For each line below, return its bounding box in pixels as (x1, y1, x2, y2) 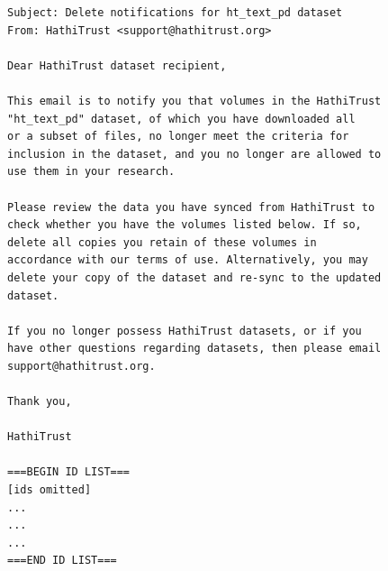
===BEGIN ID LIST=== (7, 465, 131, 479)
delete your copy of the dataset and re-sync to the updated (7, 271, 382, 284)
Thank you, (7, 395, 72, 409)
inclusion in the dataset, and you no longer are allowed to (7, 147, 382, 161)
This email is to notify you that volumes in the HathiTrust (7, 94, 382, 107)
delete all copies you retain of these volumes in (7, 235, 317, 249)
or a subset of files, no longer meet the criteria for (7, 130, 349, 143)
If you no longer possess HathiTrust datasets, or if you (7, 324, 362, 337)
